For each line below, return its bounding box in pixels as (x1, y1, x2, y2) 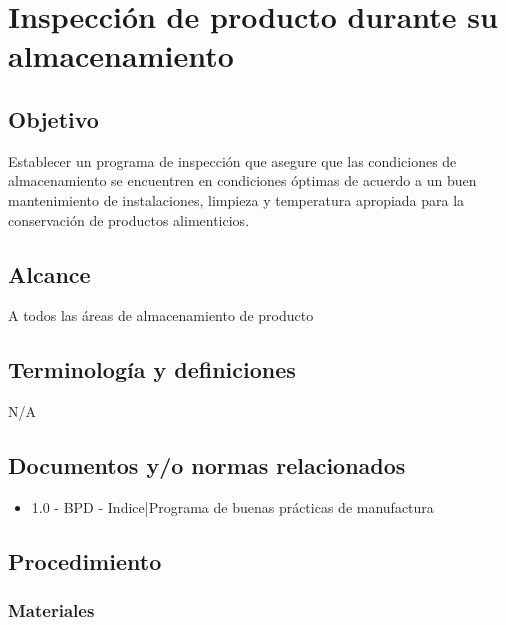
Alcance (8, 258, 91, 289)
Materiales (8, 598, 95, 623)
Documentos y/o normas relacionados (8, 450, 406, 481)
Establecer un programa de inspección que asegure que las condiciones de (8, 150, 457, 171)
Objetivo (8, 103, 99, 134)
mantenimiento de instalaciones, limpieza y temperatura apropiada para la (8, 189, 465, 210)
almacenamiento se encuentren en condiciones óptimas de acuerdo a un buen (8, 170, 477, 191)
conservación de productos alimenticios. (8, 209, 250, 230)
